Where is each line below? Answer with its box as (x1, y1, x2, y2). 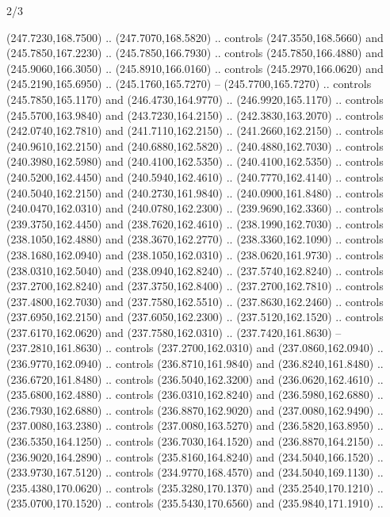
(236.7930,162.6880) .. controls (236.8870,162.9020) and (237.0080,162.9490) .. (6, 401, 384, 418)
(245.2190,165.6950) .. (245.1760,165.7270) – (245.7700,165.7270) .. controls (6, 75, 372, 92)
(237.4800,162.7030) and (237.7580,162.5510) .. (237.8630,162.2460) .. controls (6, 293, 384, 309)
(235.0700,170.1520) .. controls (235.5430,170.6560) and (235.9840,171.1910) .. (6, 495, 384, 511)
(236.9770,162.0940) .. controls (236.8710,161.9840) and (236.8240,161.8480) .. (6, 355, 384, 372)
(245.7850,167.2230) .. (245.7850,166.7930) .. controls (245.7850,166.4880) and (6, 44, 384, 61)
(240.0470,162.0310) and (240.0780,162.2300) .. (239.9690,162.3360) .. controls (6, 200, 384, 216)
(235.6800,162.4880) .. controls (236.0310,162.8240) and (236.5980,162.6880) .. (6, 386, 384, 403)
